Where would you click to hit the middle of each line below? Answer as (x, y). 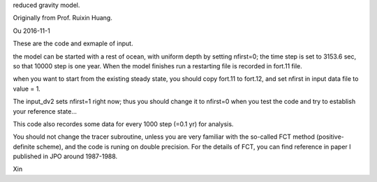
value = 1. (27, 89)
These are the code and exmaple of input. (73, 44)
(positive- (331, 137)
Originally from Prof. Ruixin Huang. (63, 18)
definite (24, 146)
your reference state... (45, 111)
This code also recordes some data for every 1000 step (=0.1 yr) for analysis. (123, 124)
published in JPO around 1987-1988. (65, 156)
